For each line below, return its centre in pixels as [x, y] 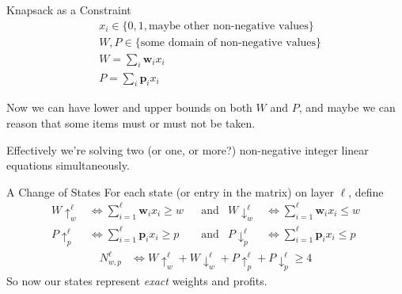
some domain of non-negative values [228, 42]
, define [366, 191]
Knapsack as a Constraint [69, 10]
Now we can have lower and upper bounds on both [129, 107]
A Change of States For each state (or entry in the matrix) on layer [170, 191]
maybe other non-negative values [228, 26]
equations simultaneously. [68, 165]
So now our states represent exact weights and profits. [137, 280]
